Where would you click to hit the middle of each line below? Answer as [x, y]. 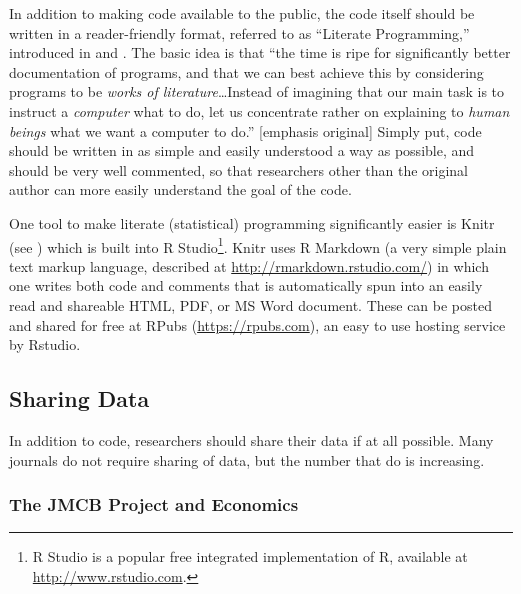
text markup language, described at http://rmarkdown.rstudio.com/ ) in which [249, 265]
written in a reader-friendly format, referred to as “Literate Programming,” [239, 32]
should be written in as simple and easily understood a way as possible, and [242, 150]
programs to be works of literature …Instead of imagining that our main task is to [257, 91]
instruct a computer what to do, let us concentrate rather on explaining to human [259, 110]
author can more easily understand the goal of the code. [180, 189]
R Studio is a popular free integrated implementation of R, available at [250, 556]
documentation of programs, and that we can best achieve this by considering [246, 71]
